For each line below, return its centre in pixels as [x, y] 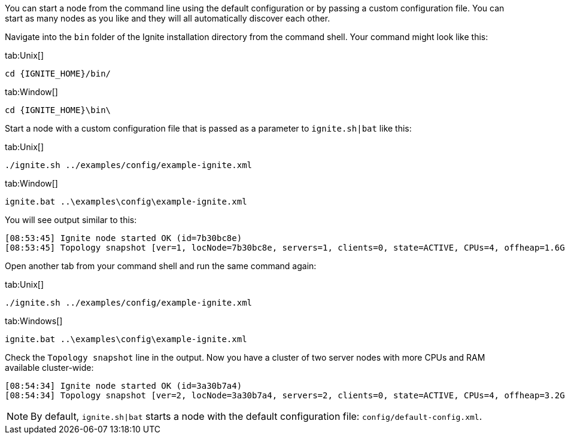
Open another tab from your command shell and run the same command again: [161, 266]
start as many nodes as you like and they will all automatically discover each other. [168, 18]
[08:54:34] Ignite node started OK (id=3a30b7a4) [124, 386]
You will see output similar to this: [71, 220]
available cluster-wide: [49, 368]
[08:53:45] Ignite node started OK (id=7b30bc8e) [124, 238]
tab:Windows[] [34, 321]
